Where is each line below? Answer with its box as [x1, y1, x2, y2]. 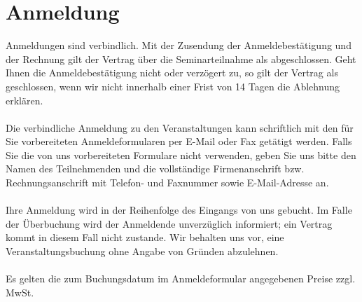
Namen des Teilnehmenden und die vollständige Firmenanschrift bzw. [6, 161, 305, 176]
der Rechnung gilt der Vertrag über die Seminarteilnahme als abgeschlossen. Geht [6, 51, 356, 66]
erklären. [6, 92, 43, 107]
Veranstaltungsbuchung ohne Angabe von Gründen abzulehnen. [6, 244, 279, 259]
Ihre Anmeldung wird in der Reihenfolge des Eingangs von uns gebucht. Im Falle [6, 203, 352, 217]
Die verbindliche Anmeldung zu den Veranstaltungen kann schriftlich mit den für [6, 120, 354, 135]
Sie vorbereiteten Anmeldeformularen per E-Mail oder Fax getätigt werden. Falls [6, 134, 352, 149]
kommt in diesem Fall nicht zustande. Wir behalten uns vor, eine [6, 230, 284, 245]
